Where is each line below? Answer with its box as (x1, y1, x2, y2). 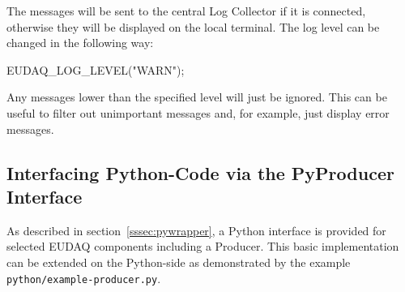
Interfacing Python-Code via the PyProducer (6, 160, 394, 185)
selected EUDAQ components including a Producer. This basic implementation (6, 238, 399, 255)
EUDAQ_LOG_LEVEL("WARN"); (6, 61, 185, 78)
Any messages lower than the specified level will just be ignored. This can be (6, 88, 387, 105)
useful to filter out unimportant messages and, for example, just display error (6, 104, 390, 121)
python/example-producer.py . (6, 269, 161, 286)
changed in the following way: (6, 34, 154, 51)
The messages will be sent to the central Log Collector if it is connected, (6, 2, 366, 19)
